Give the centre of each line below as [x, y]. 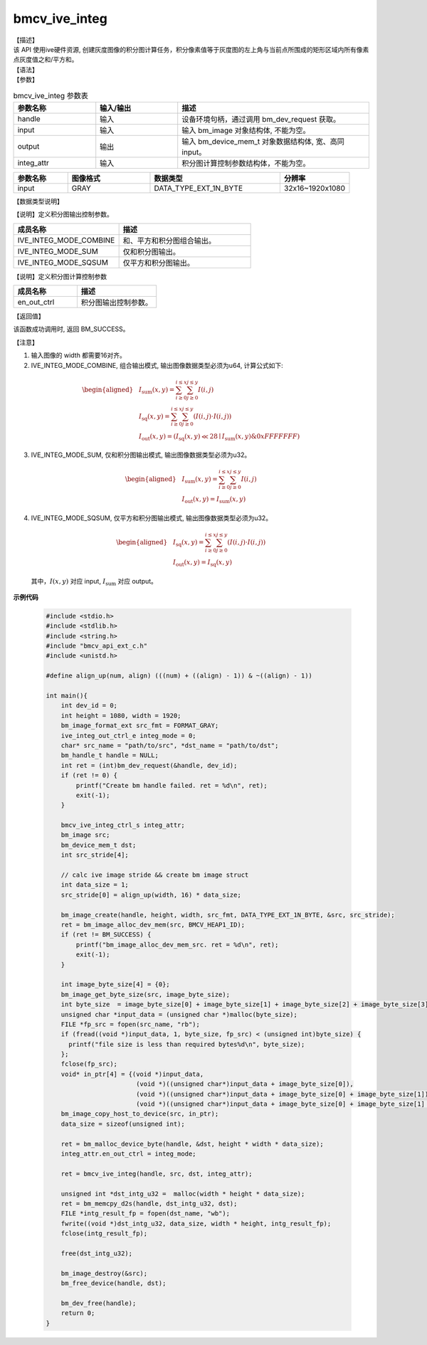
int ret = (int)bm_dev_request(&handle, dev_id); [149, 765]
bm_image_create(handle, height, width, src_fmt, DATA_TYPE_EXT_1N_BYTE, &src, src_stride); [228, 915]
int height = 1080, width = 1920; [121, 716]
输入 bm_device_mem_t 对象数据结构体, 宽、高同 [263, 141]
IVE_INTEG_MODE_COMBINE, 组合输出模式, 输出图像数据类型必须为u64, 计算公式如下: [157, 365]
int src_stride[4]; [95, 855]
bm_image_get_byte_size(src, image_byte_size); [146, 994]
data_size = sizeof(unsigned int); [123, 1124]
